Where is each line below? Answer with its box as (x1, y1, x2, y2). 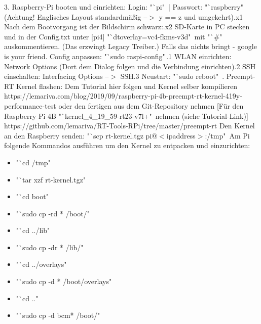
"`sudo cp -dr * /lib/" (16, 242, 84, 252)
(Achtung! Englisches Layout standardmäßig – (4, 11, 147, 22)
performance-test (4, 100, 56, 111)
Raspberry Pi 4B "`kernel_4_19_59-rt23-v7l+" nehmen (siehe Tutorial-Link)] (4, 110, 248, 121)
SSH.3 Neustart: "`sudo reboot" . (120, 71, 225, 81)
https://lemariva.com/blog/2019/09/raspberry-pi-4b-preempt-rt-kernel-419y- (4, 90, 242, 101)
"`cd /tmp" (16, 157, 51, 167)
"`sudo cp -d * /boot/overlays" (16, 276, 112, 287)
